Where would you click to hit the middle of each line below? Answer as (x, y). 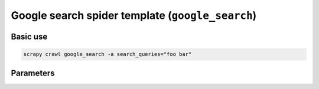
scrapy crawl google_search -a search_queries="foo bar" (108, 54)
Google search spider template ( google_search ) (134, 15)
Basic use (29, 36)
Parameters (33, 73)
